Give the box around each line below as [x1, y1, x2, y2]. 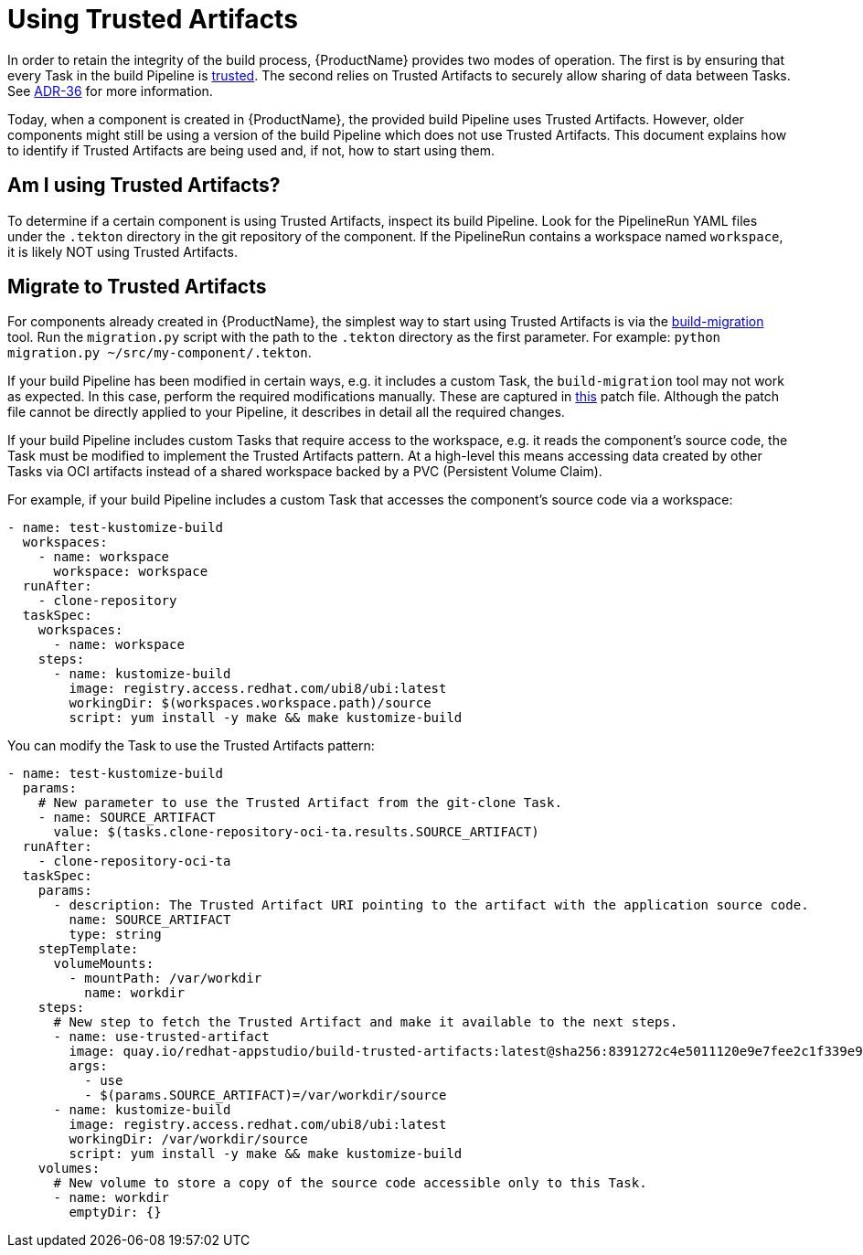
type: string [69, 927, 162, 942]
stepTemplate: [37, 941, 139, 957]
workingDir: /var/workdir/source [69, 1132, 308, 1147]
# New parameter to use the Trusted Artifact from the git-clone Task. [37, 795, 562, 811]
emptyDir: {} [69, 1205, 162, 1220]
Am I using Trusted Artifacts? [7, 174, 281, 197]
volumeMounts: [53, 956, 154, 972]
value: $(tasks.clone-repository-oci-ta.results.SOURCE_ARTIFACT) [53, 824, 539, 840]
